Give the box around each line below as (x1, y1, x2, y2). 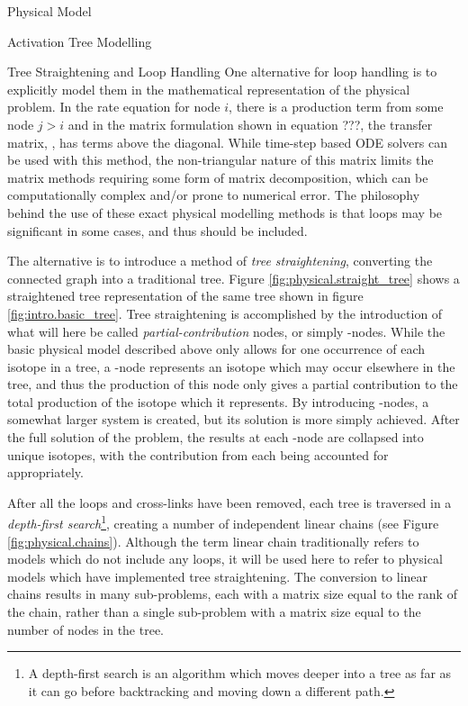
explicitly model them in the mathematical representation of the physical (7, 79, 410, 98)
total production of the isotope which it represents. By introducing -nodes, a (7, 392, 429, 411)
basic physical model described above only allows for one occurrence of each (7, 339, 425, 358)
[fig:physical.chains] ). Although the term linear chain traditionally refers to (7, 531, 419, 550)
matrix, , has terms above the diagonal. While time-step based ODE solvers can (7, 132, 447, 151)
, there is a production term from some (229, 97, 444, 116)
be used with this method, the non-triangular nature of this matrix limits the (7, 150, 434, 169)
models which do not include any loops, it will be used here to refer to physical (7, 549, 443, 568)
